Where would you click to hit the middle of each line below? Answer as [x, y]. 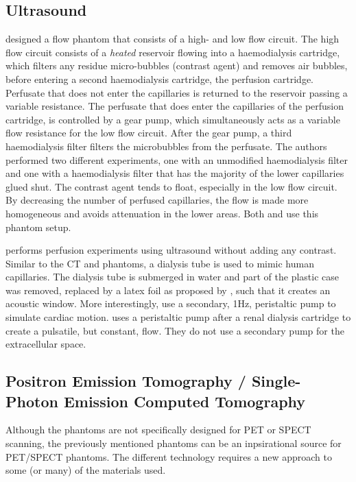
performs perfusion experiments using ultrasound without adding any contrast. [171, 250]
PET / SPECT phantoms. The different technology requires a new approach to [169, 456]
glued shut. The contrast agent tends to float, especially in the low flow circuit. [171, 186]
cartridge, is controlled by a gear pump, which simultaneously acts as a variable [173, 119]
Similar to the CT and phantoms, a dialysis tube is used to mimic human [160, 263]
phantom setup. [38, 227]
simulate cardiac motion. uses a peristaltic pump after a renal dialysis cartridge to [178, 317]
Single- [276, 381]
